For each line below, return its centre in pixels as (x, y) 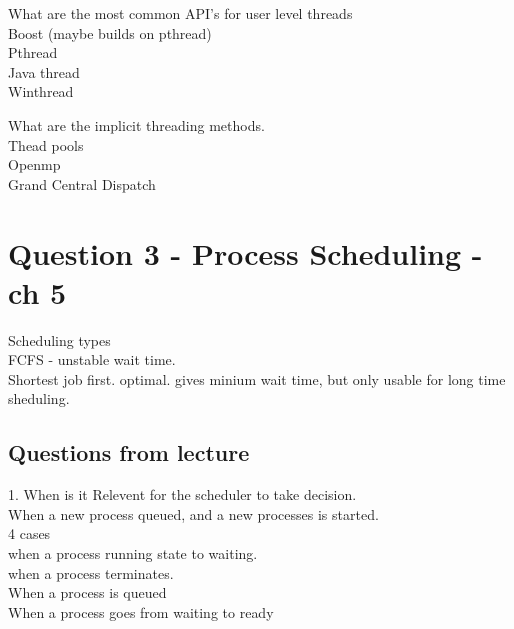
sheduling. (39, 398)
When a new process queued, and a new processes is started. (193, 513)
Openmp (34, 164)
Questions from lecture (129, 452)
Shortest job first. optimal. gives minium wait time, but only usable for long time (257, 378)
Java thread (44, 71)
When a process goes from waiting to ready (141, 611)
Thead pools (46, 144)
